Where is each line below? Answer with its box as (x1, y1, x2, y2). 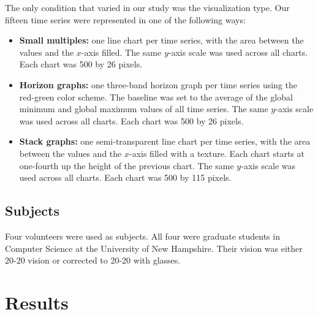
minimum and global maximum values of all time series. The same (19, 102, 268, 115)
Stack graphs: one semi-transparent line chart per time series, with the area (19, 135, 311, 148)
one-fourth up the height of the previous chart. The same (19, 159, 234, 172)
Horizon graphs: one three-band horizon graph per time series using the (19, 78, 297, 91)
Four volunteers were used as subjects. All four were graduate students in (5, 229, 280, 242)
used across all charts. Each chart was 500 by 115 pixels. (19, 171, 232, 184)
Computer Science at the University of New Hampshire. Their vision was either (5, 241, 303, 254)
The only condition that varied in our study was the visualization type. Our (5, 1, 290, 13)
